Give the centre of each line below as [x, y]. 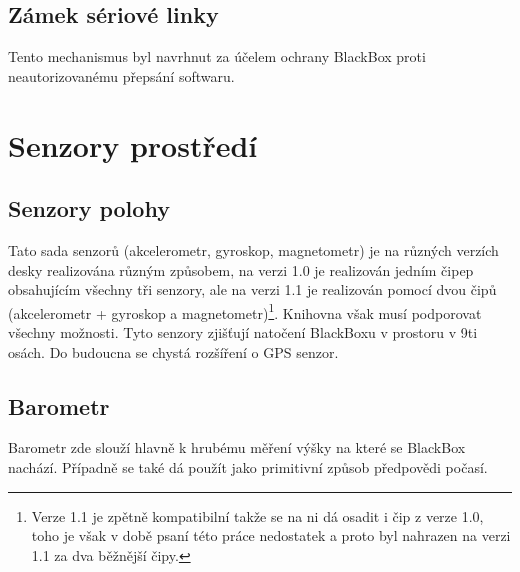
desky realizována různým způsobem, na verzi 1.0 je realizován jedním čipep [241, 269]
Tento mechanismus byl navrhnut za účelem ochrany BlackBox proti [217, 56]
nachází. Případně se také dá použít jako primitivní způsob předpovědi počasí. [248, 466]
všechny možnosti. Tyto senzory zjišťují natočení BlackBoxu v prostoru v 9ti [243, 332]
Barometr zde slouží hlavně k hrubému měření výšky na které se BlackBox [237, 447]
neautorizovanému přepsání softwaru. [121, 75]
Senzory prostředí [133, 144]
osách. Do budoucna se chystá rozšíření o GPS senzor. [173, 351]
